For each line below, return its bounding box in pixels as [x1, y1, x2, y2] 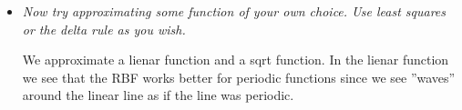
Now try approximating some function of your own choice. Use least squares [22, 2, 447, 20]
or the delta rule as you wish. [22, 19, 186, 38]
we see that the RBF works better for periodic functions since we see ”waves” [22, 67, 456, 86]
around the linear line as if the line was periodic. [22, 85, 294, 105]
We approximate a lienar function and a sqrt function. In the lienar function [22, 50, 449, 69]
